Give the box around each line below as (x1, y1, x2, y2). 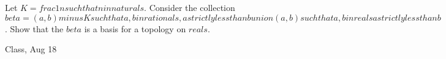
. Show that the (5, 22, 64, 35)
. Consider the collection (144, 1, 235, 13)
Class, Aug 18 (5, 43, 57, 55)
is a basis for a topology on (84, 22, 186, 35)
